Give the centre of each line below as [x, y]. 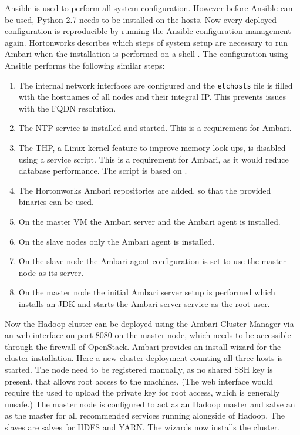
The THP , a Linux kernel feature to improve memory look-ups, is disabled [152, 147]
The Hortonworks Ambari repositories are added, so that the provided [145, 190]
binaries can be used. [56, 202]
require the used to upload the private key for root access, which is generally [142, 392]
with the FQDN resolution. [67, 108]
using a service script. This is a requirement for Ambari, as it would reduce [154, 159]
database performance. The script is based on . [103, 171]
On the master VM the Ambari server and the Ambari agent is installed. [149, 221]
